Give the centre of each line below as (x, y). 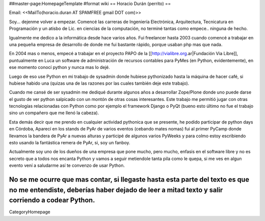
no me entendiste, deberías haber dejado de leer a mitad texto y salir (116, 190)
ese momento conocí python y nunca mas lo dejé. (60, 67)
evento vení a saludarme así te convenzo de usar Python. (67, 165)
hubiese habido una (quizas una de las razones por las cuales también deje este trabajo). (99, 83)
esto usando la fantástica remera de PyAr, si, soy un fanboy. (70, 143)
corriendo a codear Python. (52, 200)
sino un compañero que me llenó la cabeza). (54, 113)
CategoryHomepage (30, 212)
